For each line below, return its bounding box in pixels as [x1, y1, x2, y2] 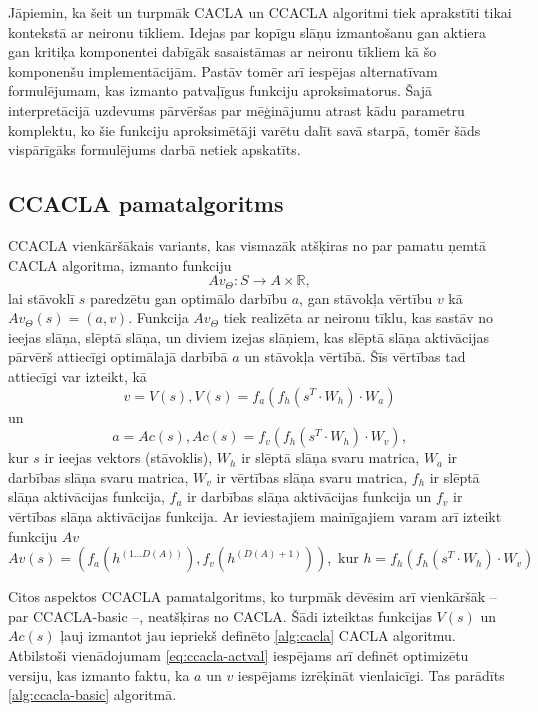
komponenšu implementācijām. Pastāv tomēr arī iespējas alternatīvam [8, 60, 438, 81]
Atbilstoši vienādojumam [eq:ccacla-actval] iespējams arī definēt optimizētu [8, 644, 469, 665]
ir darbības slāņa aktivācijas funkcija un [187, 486, 432, 507]
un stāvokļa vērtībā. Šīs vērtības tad [244, 346, 466, 367]
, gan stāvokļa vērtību [299, 287, 433, 308]
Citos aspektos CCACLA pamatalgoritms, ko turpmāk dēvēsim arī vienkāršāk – [8, 586, 497, 607]
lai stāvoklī [8, 287, 75, 308]
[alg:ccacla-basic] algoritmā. [8, 684, 177, 705]
